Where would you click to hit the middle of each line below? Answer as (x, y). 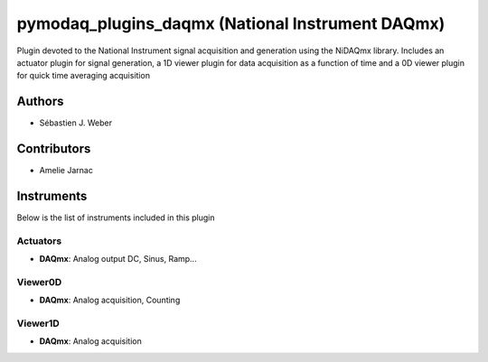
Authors (40, 102)
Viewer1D (38, 323)
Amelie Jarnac (66, 171)
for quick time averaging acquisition (84, 76)
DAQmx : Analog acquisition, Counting (110, 300)
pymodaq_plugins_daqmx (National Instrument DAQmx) (231, 23)
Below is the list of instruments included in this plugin (116, 218)
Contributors (54, 149)
